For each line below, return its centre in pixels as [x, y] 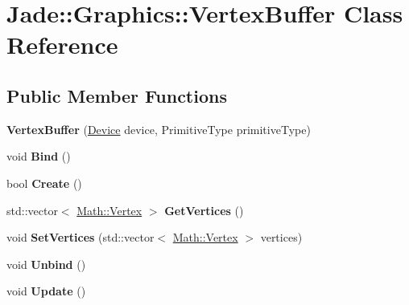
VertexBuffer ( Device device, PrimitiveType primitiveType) [159, 129]
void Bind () [39, 156]
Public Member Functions [117, 95]
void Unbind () [46, 264]
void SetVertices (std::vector [81, 237]
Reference [62, 45]
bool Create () [44, 183]
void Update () [46, 291]
